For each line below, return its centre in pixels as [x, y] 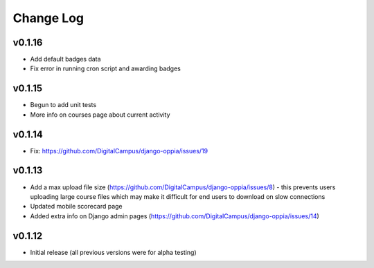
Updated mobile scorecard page [76, 207]
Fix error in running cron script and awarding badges [106, 68]
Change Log [48, 18]
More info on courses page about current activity [100, 115]
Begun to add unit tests [63, 105]
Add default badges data [65, 59]
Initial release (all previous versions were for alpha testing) [113, 252]
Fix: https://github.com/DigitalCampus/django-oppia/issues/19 [119, 151]
